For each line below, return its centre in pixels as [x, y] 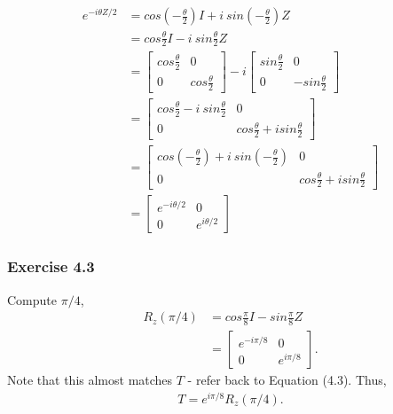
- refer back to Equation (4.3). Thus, [287, 380]
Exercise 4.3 [51, 266]
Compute [32, 299]
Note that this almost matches [90, 380]
